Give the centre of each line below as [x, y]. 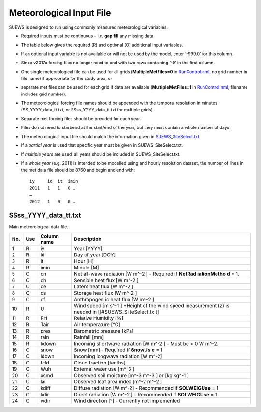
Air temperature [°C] [97, 325]
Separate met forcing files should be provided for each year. [81, 118]
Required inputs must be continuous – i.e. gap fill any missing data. [88, 36]
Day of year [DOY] [95, 255]
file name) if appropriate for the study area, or [66, 78]
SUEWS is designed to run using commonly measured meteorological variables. [88, 27]
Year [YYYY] [88, 249]
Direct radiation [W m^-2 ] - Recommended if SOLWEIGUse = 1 [145, 395]
